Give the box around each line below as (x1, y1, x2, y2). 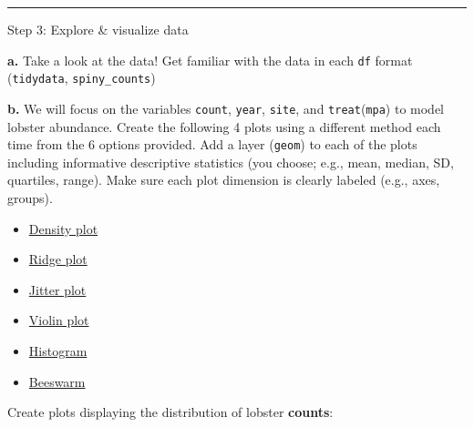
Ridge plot (28, 249, 88, 269)
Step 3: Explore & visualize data (7, 20, 189, 38)
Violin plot (28, 310, 89, 330)
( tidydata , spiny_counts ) (7, 68, 156, 87)
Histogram (28, 341, 88, 360)
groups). (7, 188, 53, 207)
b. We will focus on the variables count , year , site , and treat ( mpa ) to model (7, 98, 445, 117)
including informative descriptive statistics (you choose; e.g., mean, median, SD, (7, 152, 454, 171)
